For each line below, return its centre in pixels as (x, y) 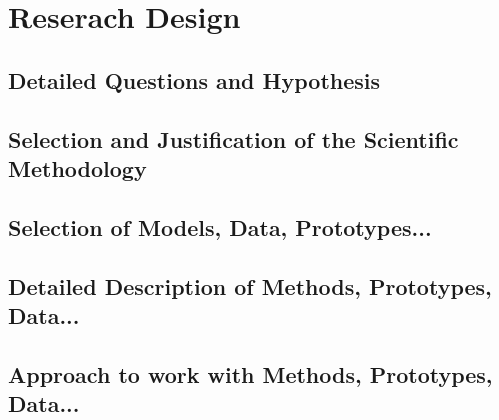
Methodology (77, 167)
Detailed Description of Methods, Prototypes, (250, 285)
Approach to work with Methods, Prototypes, (250, 373)
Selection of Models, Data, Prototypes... (220, 226)
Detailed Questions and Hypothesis (194, 79)
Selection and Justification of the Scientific (233, 138)
